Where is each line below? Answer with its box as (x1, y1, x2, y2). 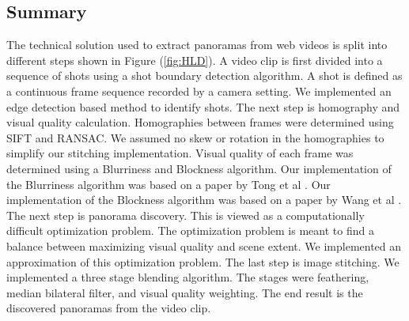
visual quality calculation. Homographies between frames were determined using (6, 114, 394, 130)
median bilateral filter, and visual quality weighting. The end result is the (6, 284, 363, 300)
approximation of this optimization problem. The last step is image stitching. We (6, 253, 400, 270)
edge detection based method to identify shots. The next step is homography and (6, 98, 400, 115)
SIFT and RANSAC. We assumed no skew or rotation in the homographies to (6, 129, 384, 145)
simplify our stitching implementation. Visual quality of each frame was (6, 145, 354, 161)
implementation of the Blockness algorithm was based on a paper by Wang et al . (6, 191, 402, 208)
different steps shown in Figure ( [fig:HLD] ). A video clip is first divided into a (6, 51, 383, 68)
